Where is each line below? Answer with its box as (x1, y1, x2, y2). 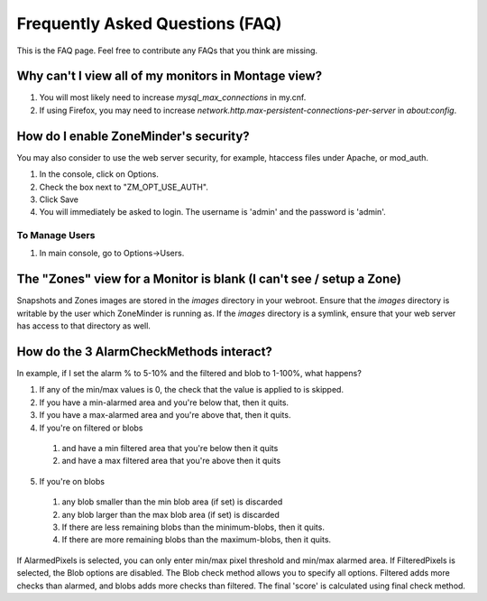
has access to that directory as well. (16, 320, 151, 331)
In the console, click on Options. (39, 169, 160, 180)
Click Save (39, 194, 79, 205)
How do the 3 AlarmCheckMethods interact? (16, 344, 272, 359)
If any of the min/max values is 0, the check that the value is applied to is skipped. (39, 384, 345, 395)
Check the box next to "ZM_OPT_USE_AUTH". (39, 181, 209, 192)
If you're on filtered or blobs (39, 422, 143, 433)
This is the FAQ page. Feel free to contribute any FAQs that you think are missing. (16, 45, 318, 56)
